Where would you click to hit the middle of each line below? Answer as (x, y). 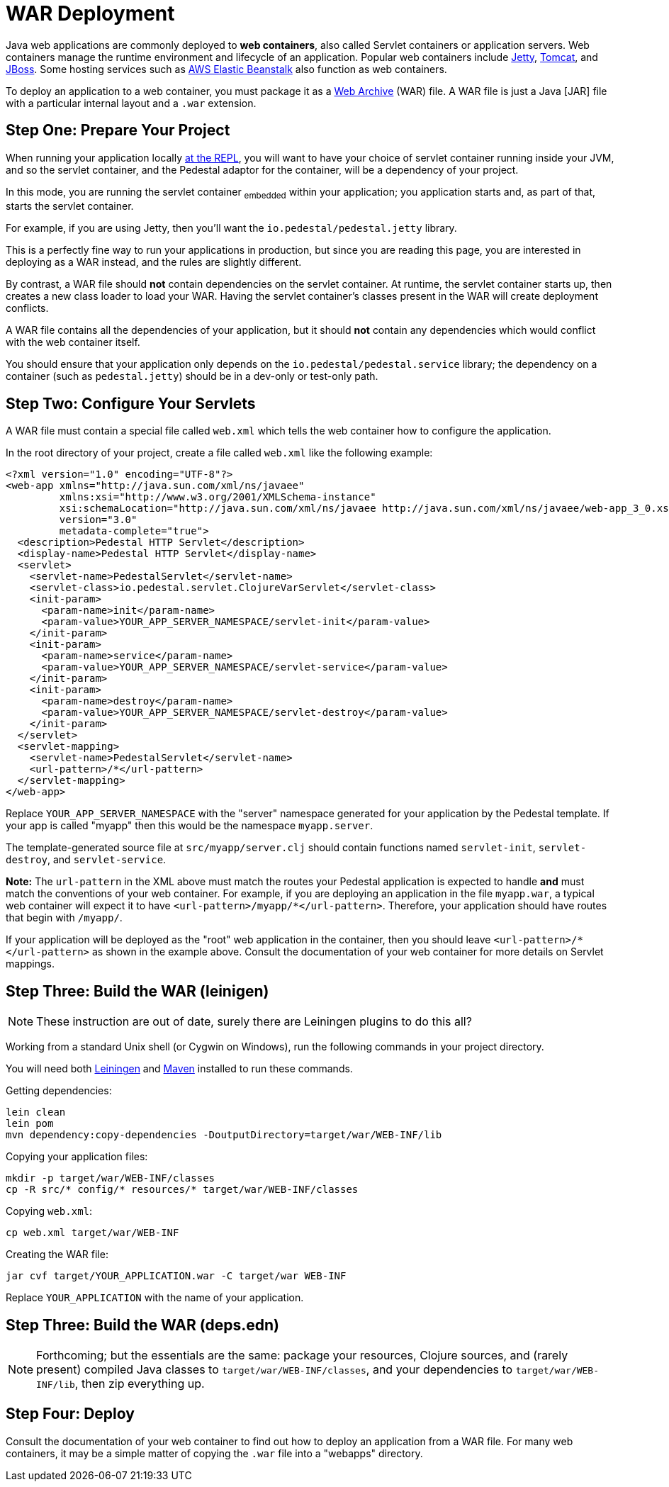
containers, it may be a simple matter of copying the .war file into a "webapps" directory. (214, 1453)
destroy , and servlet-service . (86, 860)
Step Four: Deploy (70, 1414)
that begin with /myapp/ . (64, 918)
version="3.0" (98, 520)
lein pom (30, 1124)
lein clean (36, 1112)
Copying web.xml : (49, 1211)
